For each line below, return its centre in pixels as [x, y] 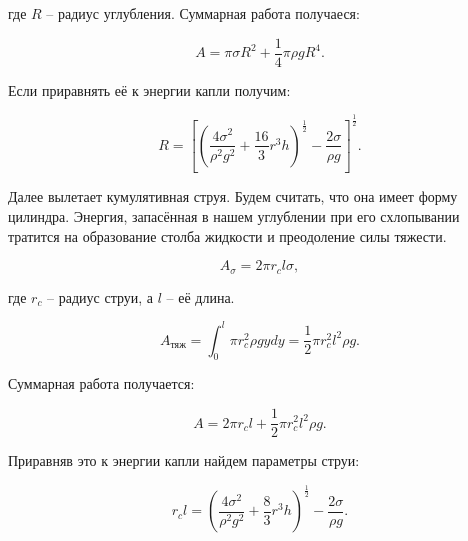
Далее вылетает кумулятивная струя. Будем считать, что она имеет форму [233, 196]
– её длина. [200, 296]
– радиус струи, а [100, 296]
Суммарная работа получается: [101, 383]
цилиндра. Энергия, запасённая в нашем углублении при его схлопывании [234, 215]
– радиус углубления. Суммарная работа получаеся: [203, 13]
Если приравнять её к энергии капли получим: [149, 89]
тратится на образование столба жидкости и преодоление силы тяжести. [227, 235]
